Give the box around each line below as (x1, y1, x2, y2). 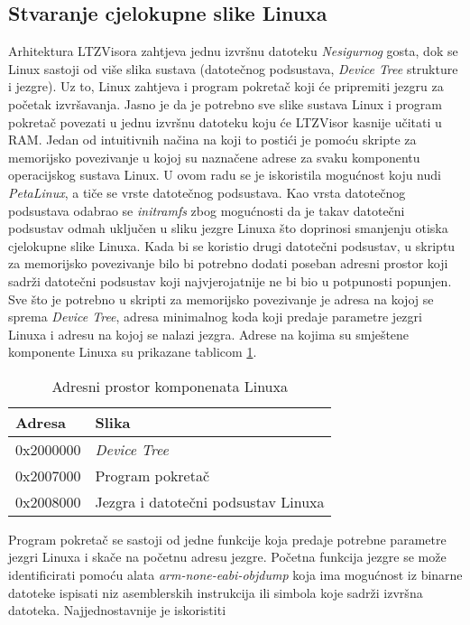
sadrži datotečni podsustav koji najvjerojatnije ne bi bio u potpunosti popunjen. (8, 271, 452, 290)
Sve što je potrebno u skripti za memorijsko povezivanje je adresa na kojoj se (8, 289, 434, 308)
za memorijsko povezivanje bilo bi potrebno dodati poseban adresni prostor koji (8, 254, 448, 273)
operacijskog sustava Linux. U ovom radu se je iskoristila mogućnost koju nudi (8, 165, 441, 184)
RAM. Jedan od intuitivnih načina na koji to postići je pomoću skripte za (8, 130, 417, 149)
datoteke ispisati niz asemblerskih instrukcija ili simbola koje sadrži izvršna (8, 583, 423, 602)
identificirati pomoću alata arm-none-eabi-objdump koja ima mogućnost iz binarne (8, 565, 463, 584)
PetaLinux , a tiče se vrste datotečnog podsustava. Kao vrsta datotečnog (8, 182, 406, 201)
